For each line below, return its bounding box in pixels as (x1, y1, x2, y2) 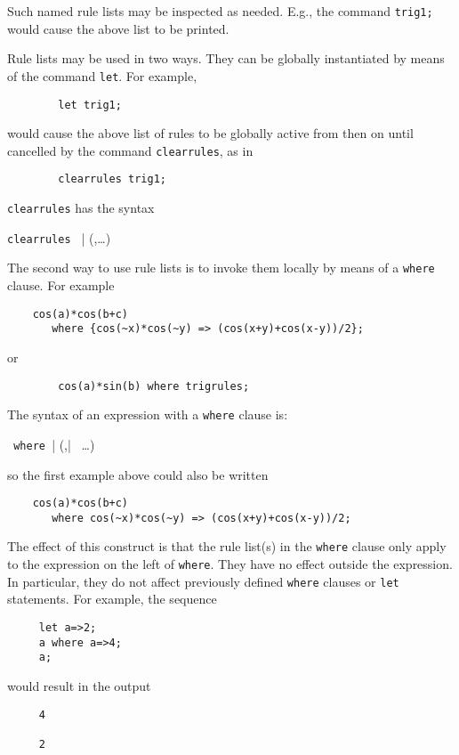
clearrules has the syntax (7, 199, 155, 217)
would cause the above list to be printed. (7, 19, 229, 37)
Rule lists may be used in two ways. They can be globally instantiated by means (7, 49, 445, 68)
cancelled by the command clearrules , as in (7, 141, 254, 159)
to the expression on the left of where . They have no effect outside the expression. (7, 555, 453, 573)
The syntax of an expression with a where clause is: (7, 405, 288, 424)
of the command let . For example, (7, 66, 197, 85)
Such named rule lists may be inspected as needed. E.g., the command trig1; (7, 2, 433, 20)
